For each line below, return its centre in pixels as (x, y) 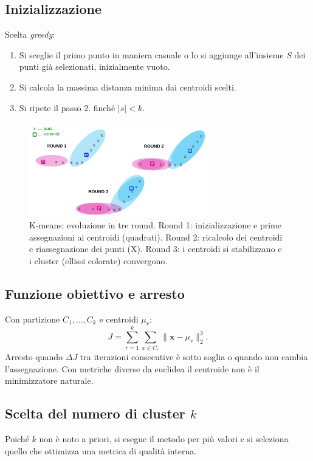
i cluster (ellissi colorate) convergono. (98, 260)
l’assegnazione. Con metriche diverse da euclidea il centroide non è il (132, 368)
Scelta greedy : (30, 34)
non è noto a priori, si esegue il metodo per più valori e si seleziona (164, 439)
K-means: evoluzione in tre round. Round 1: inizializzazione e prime (155, 225)
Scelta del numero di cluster (95, 413)
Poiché (17, 439)
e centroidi (119, 319)
